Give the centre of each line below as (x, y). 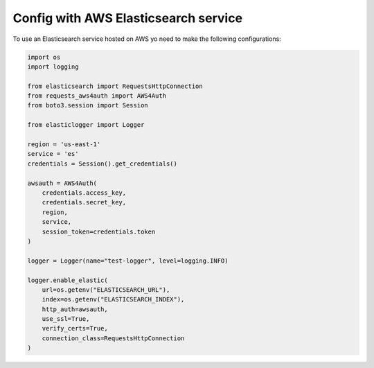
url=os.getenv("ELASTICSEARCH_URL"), (106, 290)
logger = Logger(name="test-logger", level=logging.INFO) (128, 261)
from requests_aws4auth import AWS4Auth (97, 96)
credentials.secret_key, (84, 202)
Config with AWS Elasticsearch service (127, 18)
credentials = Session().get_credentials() (103, 164)
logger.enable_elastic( (68, 280)
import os (44, 57)
